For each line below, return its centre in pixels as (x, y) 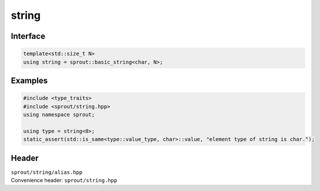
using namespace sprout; (59, 114)
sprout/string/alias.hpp (46, 172)
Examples (29, 80)
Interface (28, 36)
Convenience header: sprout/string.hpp (64, 180)
